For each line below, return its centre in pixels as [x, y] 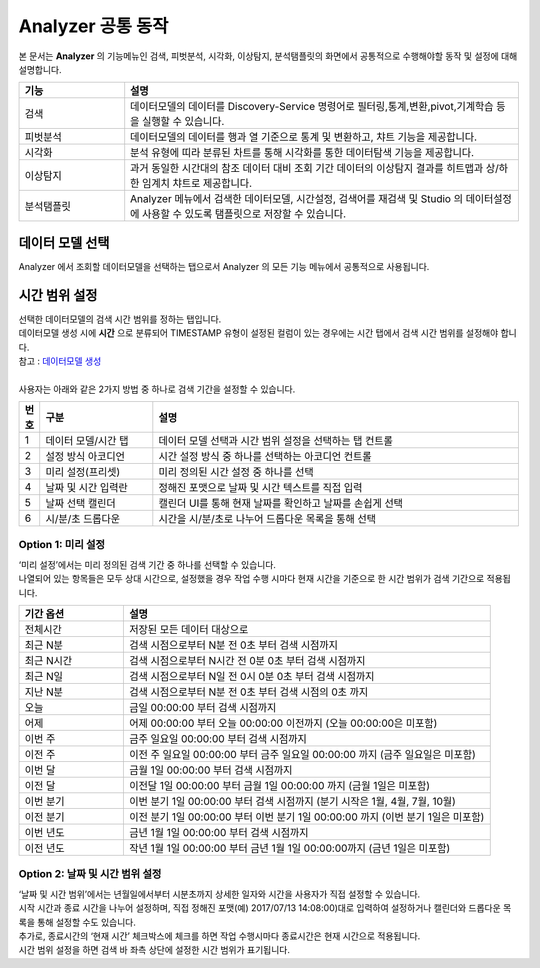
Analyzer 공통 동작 [93, 26]
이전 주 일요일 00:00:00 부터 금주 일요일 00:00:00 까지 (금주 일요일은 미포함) [303, 755]
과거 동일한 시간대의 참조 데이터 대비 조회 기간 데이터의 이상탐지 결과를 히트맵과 [307, 168]
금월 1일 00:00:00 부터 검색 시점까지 [211, 770]
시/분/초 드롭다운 [83, 519]
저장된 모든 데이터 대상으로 [189, 630]
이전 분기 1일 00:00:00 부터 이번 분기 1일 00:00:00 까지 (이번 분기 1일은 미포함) [307, 817]
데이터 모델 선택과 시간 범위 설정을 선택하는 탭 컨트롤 [276, 441]
